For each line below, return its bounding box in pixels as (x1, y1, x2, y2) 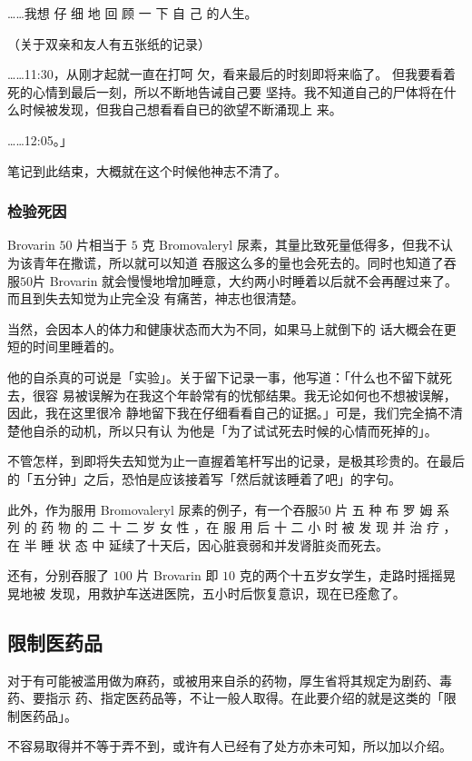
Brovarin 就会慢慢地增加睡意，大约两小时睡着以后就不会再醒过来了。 (49, 271, 458, 290)
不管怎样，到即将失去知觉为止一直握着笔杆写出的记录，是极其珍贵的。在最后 (7, 451, 465, 470)
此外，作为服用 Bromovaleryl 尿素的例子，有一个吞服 (7, 499, 319, 519)
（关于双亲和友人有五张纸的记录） (7, 34, 211, 53)
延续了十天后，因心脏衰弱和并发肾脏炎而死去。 (108, 535, 388, 554)
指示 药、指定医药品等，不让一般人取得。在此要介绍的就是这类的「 (44, 688, 444, 707)
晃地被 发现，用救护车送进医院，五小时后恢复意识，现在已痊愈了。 (7, 583, 406, 602)
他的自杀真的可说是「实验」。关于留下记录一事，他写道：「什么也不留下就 (7, 367, 439, 386)
